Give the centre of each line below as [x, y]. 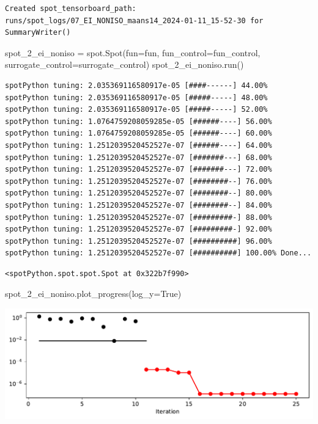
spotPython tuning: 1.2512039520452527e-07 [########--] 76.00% [139, 181]
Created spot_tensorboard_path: [71, 9]
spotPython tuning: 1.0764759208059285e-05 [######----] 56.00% [139, 121]
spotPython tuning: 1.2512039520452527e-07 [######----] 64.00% [139, 145]
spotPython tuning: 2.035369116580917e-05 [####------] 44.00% [136, 85]
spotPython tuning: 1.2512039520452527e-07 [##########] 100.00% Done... [158, 253]
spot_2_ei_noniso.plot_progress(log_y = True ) [93, 294]
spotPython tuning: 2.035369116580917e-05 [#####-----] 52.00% [136, 110]
